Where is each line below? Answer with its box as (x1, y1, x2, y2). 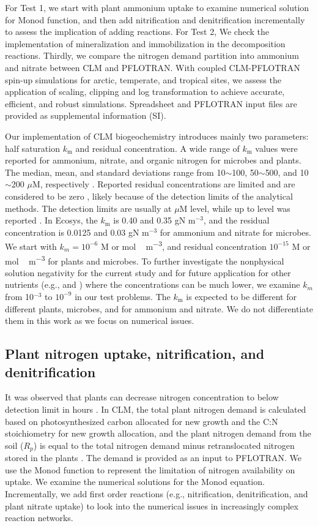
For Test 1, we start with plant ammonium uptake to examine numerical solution (5, 1, 309, 13)
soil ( (5, 438, 24, 451)
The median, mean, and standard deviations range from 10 (5, 165, 226, 178)
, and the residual (203, 214, 270, 227)
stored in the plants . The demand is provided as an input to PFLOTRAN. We (5, 451, 301, 464)
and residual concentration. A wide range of (75, 141, 240, 154)
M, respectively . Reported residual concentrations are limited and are (32, 178, 295, 190)
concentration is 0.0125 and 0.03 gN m (5, 225, 149, 238)
